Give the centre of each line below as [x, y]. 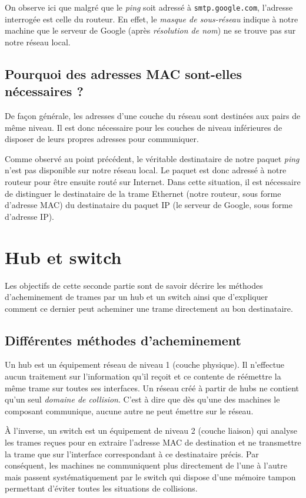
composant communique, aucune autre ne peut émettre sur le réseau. [129, 410]
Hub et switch [63, 257]
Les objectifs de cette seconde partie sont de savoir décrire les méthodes [134, 285]
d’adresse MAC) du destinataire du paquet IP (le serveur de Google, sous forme [149, 205]
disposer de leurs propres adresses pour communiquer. [102, 139]
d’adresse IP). [29, 216]
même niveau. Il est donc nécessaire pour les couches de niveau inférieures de [144, 127]
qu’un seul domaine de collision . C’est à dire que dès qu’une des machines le [142, 399]
